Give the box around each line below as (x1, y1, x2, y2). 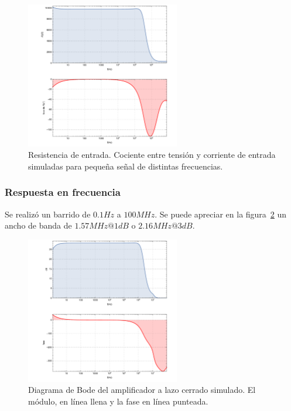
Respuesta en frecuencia (5, 185, 121, 199)
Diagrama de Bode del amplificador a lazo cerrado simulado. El (28, 384, 256, 396)
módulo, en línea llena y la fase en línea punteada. (28, 395, 208, 407)
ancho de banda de (5, 219, 72, 232)
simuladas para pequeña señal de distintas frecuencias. (28, 160, 223, 172)
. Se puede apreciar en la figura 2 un (155, 208, 287, 220)
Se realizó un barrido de (5, 208, 91, 220)
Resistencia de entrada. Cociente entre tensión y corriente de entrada (28, 148, 276, 161)
